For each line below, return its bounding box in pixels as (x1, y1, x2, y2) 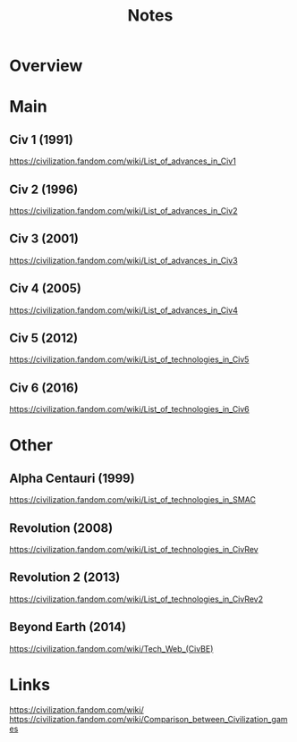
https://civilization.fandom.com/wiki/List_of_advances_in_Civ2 (9, 206, 239, 215)
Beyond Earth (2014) (9, 620, 127, 635)
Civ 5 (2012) (9, 331, 79, 346)
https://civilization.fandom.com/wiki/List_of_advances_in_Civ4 (9, 305, 239, 316)
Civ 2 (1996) (9, 181, 79, 197)
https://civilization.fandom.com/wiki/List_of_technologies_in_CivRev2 (9, 594, 264, 604)
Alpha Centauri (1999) (9, 470, 136, 485)
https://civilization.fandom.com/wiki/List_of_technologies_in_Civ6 (9, 404, 250, 415)
